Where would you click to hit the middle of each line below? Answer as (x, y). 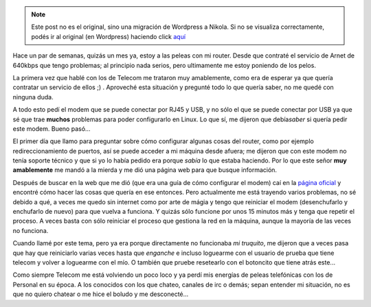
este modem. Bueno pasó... (52, 128)
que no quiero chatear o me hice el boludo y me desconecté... (101, 294)
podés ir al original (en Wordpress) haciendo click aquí (108, 36)
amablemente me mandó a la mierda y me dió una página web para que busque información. (145, 170)
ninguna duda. (33, 97)
